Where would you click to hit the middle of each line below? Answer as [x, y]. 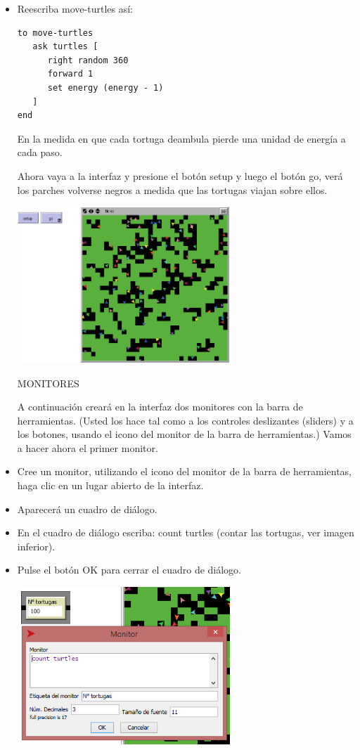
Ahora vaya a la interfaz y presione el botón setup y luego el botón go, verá [180, 175]
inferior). [36, 546]
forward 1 [70, 74]
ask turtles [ [65, 47]
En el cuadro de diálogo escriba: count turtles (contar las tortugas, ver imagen [186, 532]
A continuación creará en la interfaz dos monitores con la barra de [160, 407]
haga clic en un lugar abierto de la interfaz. [110, 485]
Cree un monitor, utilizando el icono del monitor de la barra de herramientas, [184, 471]
